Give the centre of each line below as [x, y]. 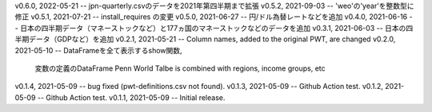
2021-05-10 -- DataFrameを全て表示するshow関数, [99, 50]
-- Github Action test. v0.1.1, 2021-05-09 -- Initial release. [131, 97]
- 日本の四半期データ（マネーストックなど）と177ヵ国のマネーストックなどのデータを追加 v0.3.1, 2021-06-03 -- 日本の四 [214, 28]
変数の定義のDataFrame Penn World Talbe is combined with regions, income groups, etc [180, 68]
